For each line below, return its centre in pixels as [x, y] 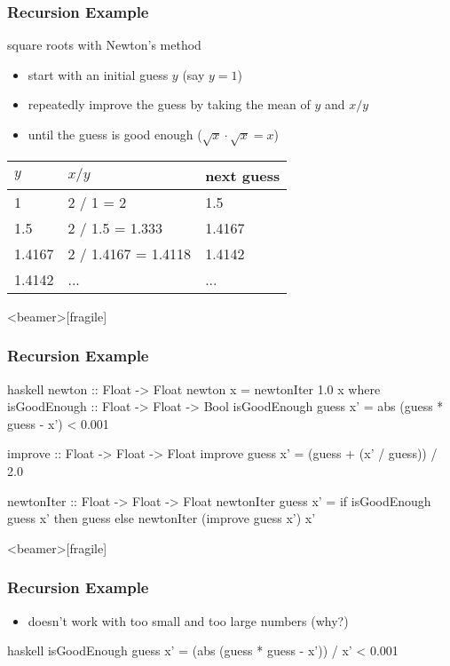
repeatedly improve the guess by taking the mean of [169, 104]
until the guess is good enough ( [115, 134]
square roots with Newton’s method [104, 45]
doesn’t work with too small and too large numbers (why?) [188, 620]
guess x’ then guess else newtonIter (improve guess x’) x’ [162, 518]
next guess [243, 175]
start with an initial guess [98, 74]
